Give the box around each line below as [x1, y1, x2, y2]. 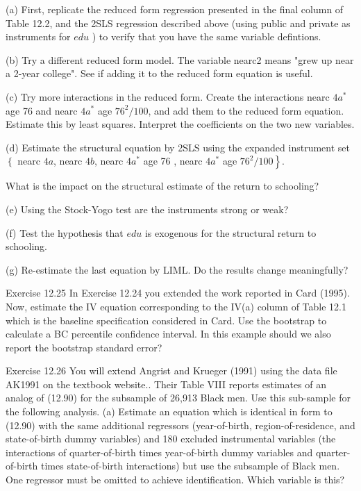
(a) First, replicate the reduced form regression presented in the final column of [6, 2, 344, 16]
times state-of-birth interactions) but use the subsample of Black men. [41, 458, 340, 473]
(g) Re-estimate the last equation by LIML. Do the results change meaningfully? [6, 262, 349, 276]
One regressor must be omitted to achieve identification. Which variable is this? [6, 472, 345, 487]
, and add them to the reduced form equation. [148, 103, 344, 117]
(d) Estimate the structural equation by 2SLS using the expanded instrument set [6, 140, 350, 154]
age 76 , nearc [143, 153, 203, 168]
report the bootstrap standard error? [6, 340, 162, 354]
